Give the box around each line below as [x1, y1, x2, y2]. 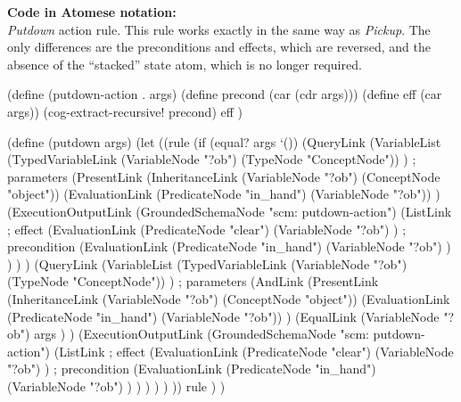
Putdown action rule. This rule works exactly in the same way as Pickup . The [7, 20, 431, 38]
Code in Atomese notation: [7, 3, 177, 21]
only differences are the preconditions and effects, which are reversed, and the [7, 37, 431, 56]
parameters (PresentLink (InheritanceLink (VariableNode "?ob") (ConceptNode [7, 167, 440, 185]
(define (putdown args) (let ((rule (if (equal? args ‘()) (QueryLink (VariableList [7, 132, 441, 151]
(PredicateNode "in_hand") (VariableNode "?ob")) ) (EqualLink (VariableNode [7, 307, 440, 325]
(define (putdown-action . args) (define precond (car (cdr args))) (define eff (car [7, 85, 442, 103]
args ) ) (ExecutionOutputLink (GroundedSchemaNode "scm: [34, 324, 369, 343]
